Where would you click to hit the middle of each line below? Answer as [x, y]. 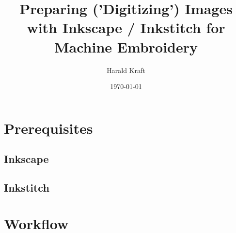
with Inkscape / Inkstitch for [126, 27]
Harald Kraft [126, 70]
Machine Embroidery [126, 46]
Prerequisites [48, 128]
